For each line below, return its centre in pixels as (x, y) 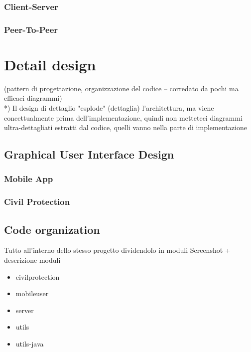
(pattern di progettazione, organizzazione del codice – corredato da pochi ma (121, 88)
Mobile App (29, 179)
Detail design (50, 64)
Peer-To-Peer (31, 29)
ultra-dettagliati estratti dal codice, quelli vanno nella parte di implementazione (125, 127)
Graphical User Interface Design (89, 154)
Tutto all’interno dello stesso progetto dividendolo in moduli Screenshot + (117, 250)
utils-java (30, 344)
